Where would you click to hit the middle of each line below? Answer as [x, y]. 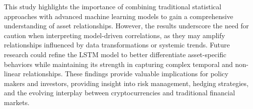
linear [12, 74]
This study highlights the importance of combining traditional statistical [113, 6]
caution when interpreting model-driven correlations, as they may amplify [115, 35]
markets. [17, 102]
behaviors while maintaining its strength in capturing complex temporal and [118, 64]
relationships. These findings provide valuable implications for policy [126, 74]
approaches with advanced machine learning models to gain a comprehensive [119, 16]
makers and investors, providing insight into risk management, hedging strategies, [126, 83]
